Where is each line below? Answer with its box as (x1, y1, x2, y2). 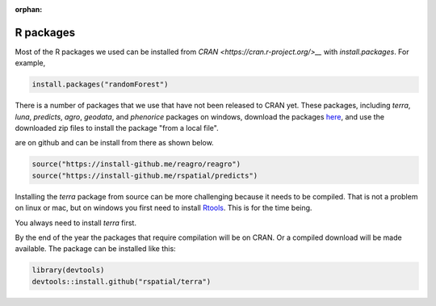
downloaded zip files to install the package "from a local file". (15, 124, 219, 133)
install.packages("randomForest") (31, 80, 169, 89)
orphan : (15, 5, 43, 14)
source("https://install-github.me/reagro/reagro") (31, 160, 241, 169)
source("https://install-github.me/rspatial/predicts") (31, 170, 258, 180)
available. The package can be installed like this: (15, 244, 177, 254)
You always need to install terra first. (15, 218, 137, 228)
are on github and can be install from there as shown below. (15, 138, 214, 148)
